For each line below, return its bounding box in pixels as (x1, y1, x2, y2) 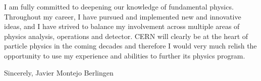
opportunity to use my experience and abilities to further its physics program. (4, 50, 245, 60)
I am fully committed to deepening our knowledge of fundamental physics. (4, 1, 234, 11)
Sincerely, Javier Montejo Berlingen (4, 67, 114, 77)
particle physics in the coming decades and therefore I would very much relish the (4, 40, 257, 51)
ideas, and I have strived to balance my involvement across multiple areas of (4, 21, 240, 31)
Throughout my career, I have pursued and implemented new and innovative (4, 11, 241, 21)
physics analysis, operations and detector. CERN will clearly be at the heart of (4, 30, 248, 41)
